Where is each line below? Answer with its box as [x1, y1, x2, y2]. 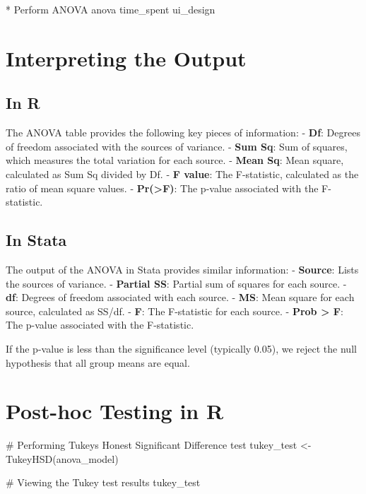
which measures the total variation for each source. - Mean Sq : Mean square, [6, 153, 344, 167]
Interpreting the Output [6, 43, 247, 72]
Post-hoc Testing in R [6, 396, 224, 425]
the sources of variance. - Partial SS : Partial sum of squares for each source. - [6, 276, 347, 290]
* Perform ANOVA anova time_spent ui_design [6, 2, 216, 16]
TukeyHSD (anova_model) [6, 451, 119, 466]
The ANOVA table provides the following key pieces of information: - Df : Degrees [6, 125, 360, 140]
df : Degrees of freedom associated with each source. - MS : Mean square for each [6, 290, 355, 305]
